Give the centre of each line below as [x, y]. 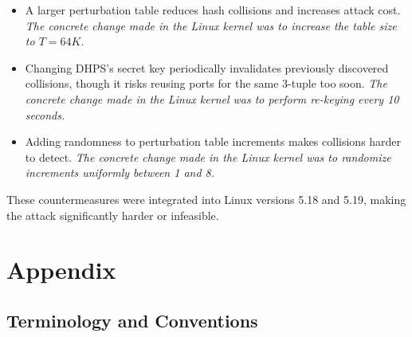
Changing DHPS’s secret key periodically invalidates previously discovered [207, 67]
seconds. [45, 114]
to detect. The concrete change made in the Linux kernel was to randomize [208, 157]
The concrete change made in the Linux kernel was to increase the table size [211, 25]
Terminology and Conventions [132, 320]
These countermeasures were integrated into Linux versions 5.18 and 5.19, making [206, 199]
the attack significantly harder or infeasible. [113, 215]
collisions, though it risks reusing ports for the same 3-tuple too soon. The [206, 83]
